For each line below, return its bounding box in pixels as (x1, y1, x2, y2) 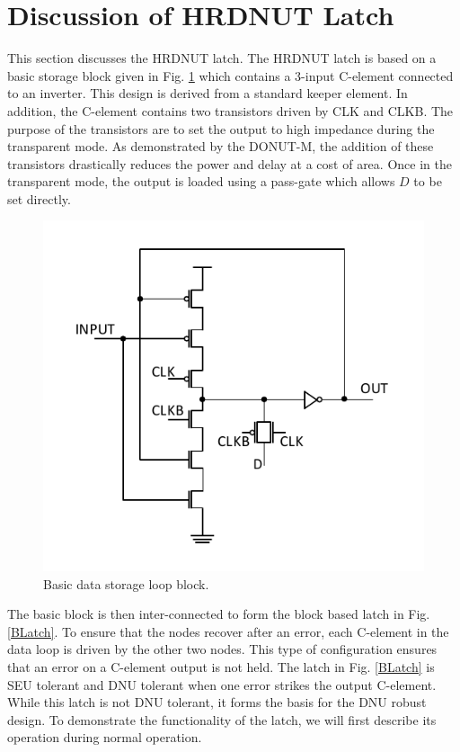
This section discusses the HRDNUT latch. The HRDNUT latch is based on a (7, 49, 437, 67)
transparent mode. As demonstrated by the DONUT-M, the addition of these (7, 137, 434, 156)
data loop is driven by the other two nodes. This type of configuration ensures (7, 640, 438, 658)
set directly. (7, 189, 71, 208)
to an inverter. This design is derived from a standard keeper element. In (7, 84, 408, 103)
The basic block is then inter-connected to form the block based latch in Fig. (7, 604, 430, 623)
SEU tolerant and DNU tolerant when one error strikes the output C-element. (7, 675, 437, 694)
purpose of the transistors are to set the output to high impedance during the (7, 119, 435, 138)
